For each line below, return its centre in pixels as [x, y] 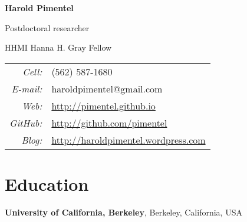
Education [47, 183]
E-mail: [27, 88]
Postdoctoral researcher [47, 27]
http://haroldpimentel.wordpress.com [129, 140]
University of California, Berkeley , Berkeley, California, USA [123, 212]
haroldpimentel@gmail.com [107, 88]
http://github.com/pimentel [109, 122]
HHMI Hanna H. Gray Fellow [58, 47]
